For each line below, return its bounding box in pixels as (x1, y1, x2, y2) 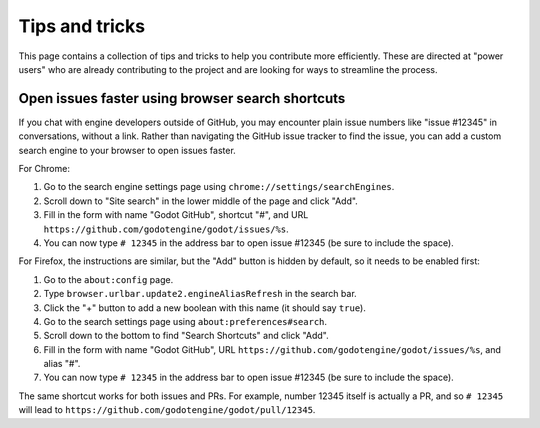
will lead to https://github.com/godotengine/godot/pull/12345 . (18, 404, 316, 416)
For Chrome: (18, 163, 70, 175)
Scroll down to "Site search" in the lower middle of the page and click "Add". (43, 195, 359, 207)
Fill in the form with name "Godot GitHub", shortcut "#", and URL (43, 209, 309, 221)
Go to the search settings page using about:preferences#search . (43, 315, 328, 327)
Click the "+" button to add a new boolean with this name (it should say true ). (43, 301, 367, 314)
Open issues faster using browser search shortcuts (18, 90, 346, 107)
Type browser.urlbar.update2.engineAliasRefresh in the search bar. (43, 288, 357, 300)
